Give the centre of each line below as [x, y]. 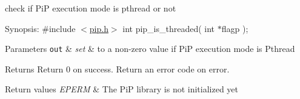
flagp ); [235, 28]
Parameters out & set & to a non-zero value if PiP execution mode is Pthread [150, 49]
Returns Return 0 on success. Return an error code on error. [117, 69]
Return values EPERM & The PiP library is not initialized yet [122, 89]
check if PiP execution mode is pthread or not [91, 8]
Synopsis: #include [40, 28]
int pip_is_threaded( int [169, 28]
